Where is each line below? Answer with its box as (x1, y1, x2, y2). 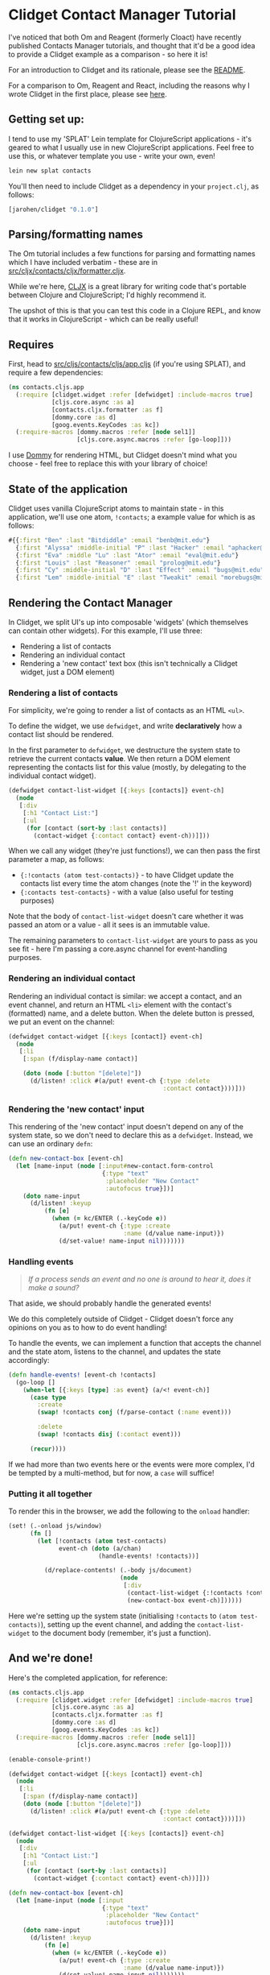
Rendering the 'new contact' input (8, 1103, 145, 1115)
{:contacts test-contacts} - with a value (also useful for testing (19, 888, 234, 897)
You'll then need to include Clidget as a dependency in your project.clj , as (8, 181, 260, 191)
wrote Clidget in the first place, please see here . (8, 89, 167, 98)
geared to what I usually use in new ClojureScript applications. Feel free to (8, 143, 255, 152)
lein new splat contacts (8, 167, 92, 175)
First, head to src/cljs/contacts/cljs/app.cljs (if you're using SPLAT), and (8, 359, 246, 369)
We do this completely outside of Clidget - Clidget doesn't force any (8, 1314, 235, 1323)
